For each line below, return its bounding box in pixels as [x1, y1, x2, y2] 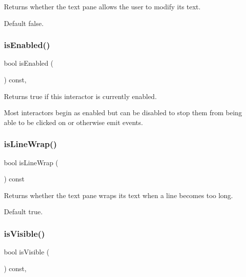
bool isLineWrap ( [4, 157, 58, 167]
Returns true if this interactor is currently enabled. [4, 91, 157, 101]
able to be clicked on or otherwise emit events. [4, 117, 143, 127]
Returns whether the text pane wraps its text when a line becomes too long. [4, 190, 233, 200]
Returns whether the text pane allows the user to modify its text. [4, 1, 201, 11]
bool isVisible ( [4, 247, 49, 257]
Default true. [4, 206, 43, 217]
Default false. [4, 18, 44, 28]
